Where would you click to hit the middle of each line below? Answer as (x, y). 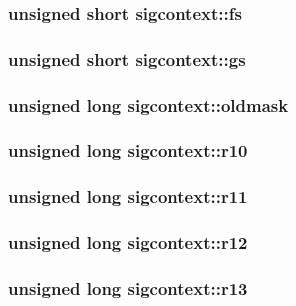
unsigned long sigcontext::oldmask (148, 104)
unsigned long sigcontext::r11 (128, 196)
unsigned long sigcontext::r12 (128, 242)
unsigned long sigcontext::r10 (128, 150)
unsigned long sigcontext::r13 (128, 287)
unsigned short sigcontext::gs (127, 58)
